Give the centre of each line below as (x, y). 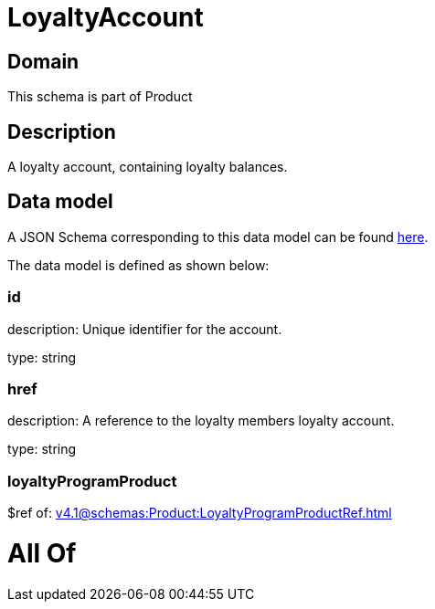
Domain (43, 61)
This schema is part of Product (100, 97)
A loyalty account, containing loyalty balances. (148, 167)
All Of (42, 553)
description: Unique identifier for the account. (145, 329)
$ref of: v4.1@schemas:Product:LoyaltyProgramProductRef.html (200, 513)
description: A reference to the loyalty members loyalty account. (201, 421)
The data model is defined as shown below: (138, 265)
